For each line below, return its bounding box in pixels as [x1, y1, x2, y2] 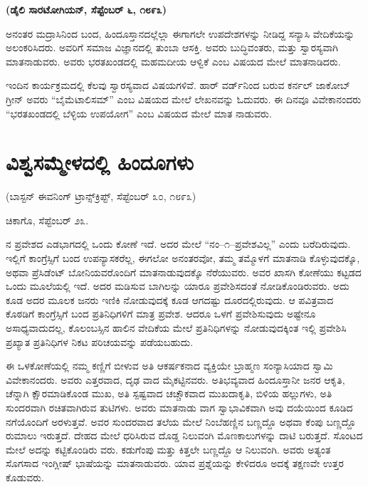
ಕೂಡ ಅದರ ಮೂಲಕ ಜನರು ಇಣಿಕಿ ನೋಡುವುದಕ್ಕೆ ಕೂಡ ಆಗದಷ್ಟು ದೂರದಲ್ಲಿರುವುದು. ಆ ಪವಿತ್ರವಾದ [6, 292, 334, 307]
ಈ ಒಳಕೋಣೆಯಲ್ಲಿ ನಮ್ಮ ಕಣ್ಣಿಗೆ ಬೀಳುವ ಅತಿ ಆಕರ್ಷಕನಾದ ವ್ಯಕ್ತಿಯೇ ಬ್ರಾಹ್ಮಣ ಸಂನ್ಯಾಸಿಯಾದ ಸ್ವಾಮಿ [6, 358, 333, 373]
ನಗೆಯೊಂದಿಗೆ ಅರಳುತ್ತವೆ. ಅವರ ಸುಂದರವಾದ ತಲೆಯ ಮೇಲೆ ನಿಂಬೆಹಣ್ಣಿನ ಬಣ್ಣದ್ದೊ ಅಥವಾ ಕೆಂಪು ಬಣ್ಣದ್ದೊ [6, 414, 356, 429]
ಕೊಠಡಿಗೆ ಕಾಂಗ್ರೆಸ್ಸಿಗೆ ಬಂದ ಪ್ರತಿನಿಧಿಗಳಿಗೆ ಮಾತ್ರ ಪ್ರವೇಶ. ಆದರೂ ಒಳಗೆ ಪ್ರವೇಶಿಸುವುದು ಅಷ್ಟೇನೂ [6, 306, 316, 321]
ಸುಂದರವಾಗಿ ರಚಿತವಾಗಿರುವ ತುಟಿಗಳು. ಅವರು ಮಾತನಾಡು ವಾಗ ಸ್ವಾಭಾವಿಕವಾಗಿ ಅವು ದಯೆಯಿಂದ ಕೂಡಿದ [6, 400, 353, 414]
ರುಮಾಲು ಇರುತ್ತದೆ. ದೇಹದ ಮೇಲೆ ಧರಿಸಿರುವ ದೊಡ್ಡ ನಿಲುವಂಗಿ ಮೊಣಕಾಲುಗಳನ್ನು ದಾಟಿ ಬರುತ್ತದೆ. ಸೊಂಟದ [6, 428, 363, 443]
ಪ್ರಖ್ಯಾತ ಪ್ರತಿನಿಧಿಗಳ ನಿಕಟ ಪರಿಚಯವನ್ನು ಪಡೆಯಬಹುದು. [6, 334, 194, 349]
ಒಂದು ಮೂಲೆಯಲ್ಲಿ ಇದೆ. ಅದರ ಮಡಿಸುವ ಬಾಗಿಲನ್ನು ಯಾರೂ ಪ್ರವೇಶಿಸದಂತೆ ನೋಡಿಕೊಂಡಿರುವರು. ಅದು [6, 278, 349, 293]
